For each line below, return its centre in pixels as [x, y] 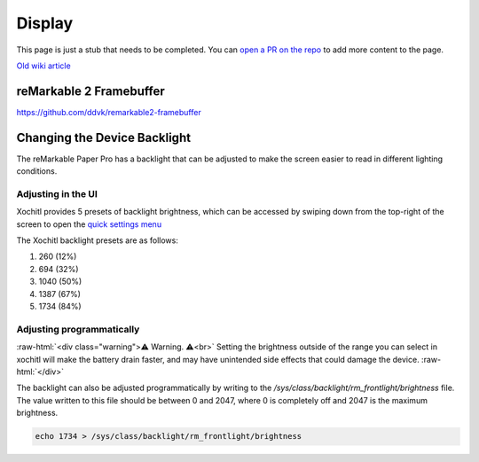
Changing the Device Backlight [103, 137]
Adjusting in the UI [57, 193]
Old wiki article [43, 66]
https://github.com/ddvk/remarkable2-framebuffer [109, 112]
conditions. [37, 171]
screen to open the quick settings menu [89, 224]
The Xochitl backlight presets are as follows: [98, 240]
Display [45, 23]
